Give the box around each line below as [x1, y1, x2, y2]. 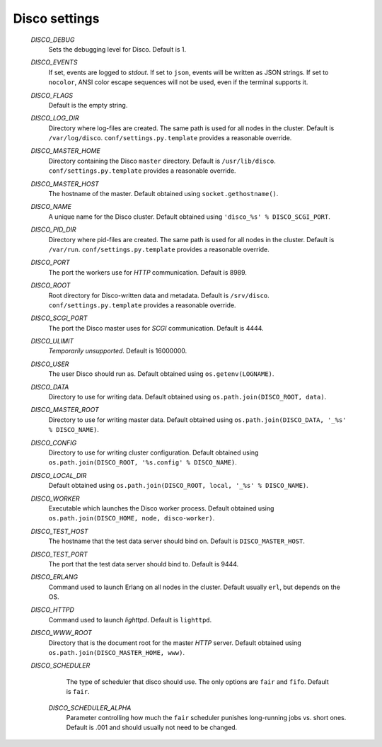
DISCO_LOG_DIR [30, 114, 79, 122]
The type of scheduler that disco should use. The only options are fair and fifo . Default [66, 677, 329, 686]
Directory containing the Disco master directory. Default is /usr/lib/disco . [48, 156, 276, 165]
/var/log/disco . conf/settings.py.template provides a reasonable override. [48, 134, 292, 142]
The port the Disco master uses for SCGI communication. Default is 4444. [48, 324, 265, 332]
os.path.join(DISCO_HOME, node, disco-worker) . [48, 514, 215, 523]
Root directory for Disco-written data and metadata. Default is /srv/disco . [48, 291, 270, 300]
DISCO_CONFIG [30, 438, 77, 447]
